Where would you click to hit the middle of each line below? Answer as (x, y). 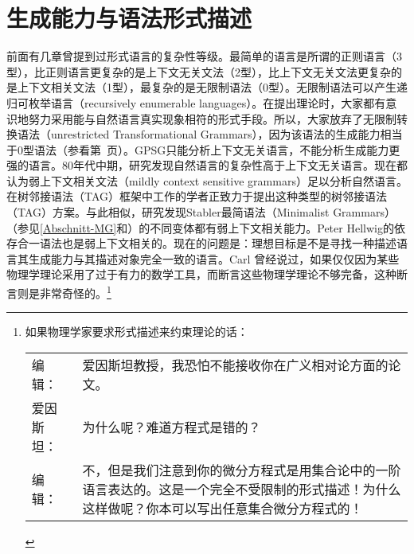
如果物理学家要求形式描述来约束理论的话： (137, 332)
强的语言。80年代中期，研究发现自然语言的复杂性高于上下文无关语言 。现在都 (207, 165)
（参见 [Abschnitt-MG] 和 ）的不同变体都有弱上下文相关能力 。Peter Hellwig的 (200, 227)
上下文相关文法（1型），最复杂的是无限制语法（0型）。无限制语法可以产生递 (212, 87)
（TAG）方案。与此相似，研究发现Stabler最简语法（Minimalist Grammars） (201, 212)
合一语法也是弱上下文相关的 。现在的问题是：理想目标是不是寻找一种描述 (207, 243)
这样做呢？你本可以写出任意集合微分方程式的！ (223, 508)
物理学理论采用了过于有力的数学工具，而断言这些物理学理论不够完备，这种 (201, 274)
